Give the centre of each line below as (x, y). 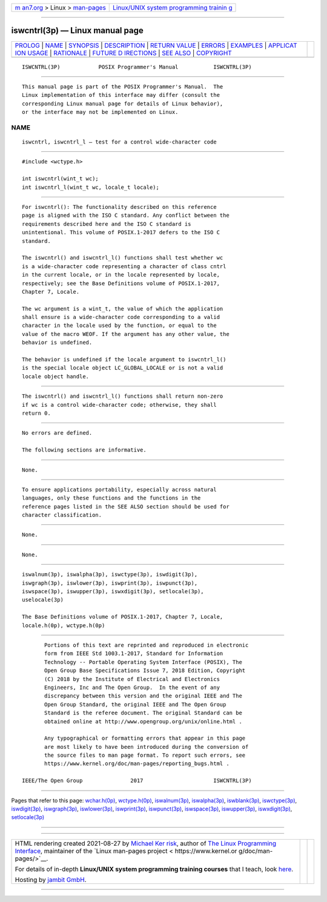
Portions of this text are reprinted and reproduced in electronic (147, 645)
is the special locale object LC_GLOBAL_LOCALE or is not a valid (123, 368)
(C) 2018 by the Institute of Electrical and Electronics (132, 679)
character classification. (62, 515)
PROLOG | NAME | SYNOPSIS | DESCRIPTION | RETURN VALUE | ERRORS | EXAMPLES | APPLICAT (156, 45)
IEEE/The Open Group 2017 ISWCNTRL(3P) (137, 781)
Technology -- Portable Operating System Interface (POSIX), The (143, 662)
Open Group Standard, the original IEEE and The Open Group (135, 704)
